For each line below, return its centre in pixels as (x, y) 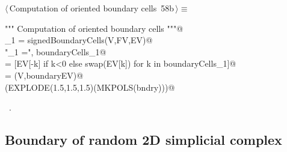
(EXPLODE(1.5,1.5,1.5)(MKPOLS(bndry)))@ (90, 87)
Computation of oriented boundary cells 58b (91, 8)
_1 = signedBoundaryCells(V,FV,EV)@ (79, 40)
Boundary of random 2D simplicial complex (143, 140)
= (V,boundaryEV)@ (44, 75)
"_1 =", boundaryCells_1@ (56, 51)
